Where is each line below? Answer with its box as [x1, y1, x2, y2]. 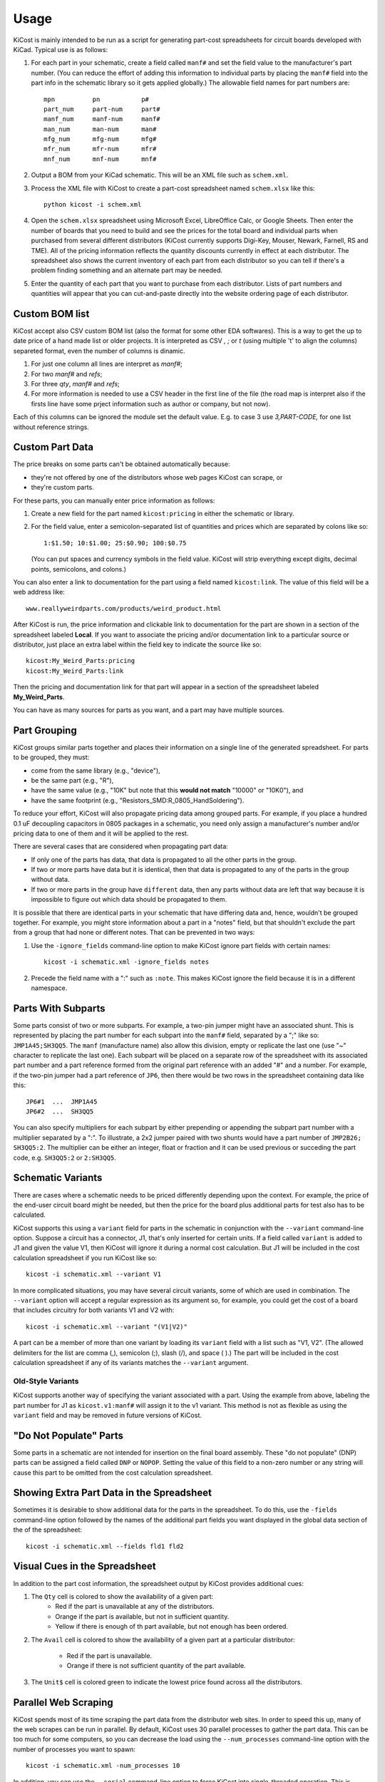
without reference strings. [13, 423, 89, 431]
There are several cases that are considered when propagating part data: [13, 842, 228, 851]
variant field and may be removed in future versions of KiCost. [13, 1411, 202, 1419]
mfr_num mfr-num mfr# [43, 145, 157, 153]
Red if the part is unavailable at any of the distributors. [55, 1602, 215, 1611]
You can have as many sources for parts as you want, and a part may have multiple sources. [13, 706, 284, 714]
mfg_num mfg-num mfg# [43, 135, 157, 143]
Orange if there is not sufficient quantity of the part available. [66, 1662, 246, 1670]
